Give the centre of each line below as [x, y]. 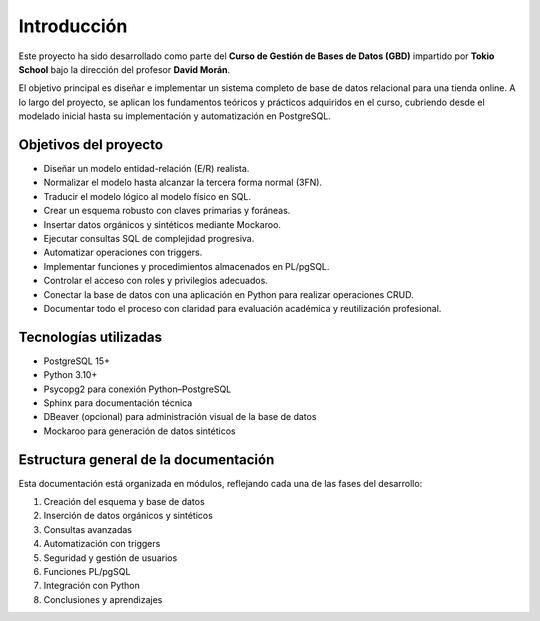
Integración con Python [91, 586]
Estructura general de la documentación [146, 459]
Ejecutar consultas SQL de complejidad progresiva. [149, 238]
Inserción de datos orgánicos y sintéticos [128, 516]
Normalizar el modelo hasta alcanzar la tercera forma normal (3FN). [183, 182]
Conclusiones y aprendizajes [103, 599]
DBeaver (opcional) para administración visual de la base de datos [180, 417]
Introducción [73, 26]
